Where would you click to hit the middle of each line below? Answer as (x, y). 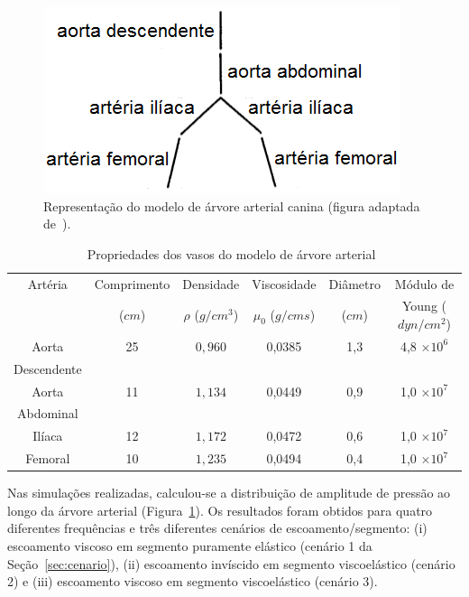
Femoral (48, 458)
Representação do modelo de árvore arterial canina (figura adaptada (232, 205)
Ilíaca (48, 436)
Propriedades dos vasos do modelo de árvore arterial (231, 253)
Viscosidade (284, 283)
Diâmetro (354, 283)
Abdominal (48, 413)
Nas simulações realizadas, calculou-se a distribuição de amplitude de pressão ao (229, 493)
